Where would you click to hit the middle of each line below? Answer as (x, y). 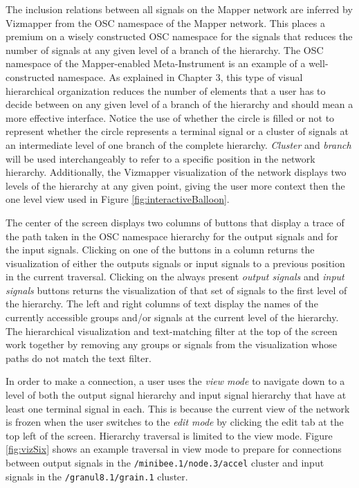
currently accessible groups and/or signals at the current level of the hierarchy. (172, 317)
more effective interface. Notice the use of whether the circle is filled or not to (170, 117)
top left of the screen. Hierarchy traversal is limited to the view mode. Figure (169, 435)
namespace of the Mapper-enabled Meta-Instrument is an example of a (156, 63)
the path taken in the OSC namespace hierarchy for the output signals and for (172, 236)
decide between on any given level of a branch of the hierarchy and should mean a (179, 104)
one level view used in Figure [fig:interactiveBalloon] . (118, 199)
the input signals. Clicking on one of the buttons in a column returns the (160, 250)
